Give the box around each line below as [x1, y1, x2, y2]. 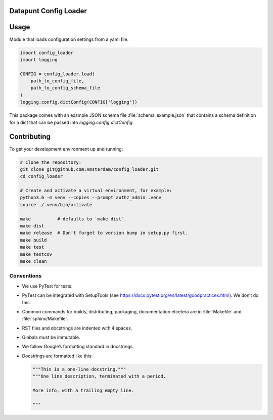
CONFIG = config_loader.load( [20, 71, 95, 77]
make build [20, 237, 47, 243]
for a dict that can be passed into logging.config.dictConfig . [9, 119, 134, 125]
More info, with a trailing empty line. [32, 388, 134, 393]
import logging [20, 57, 58, 63]
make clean [20, 258, 47, 264]
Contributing [9, 132, 51, 141]
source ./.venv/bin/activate [20, 202, 93, 207]
